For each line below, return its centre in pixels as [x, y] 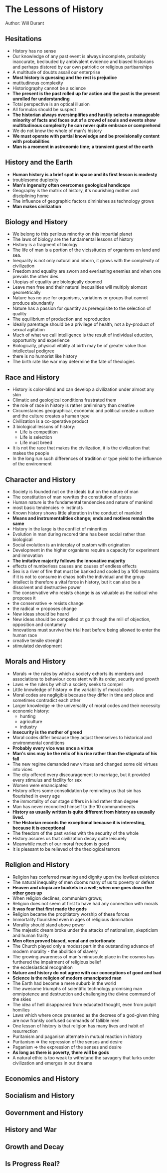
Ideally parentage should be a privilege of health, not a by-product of [83, 324]
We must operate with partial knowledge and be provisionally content [86, 136]
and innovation [28, 555]
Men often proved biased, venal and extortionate [64, 941]
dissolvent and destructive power [47, 587]
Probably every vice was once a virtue [53, 748]
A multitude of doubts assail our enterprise [56, 72]
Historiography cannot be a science [49, 88]
